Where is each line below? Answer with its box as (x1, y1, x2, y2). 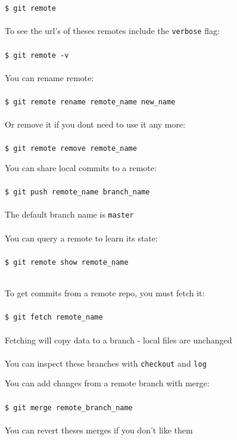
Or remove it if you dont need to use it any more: (5, 118, 186, 131)
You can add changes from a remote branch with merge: (5, 377, 210, 389)
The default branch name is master (5, 208, 134, 221)
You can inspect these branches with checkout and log (5, 357, 207, 369)
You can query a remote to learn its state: (5, 231, 158, 244)
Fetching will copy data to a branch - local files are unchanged (5, 333, 232, 346)
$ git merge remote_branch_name (5, 403, 133, 412)
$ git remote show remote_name (5, 258, 129, 267)
